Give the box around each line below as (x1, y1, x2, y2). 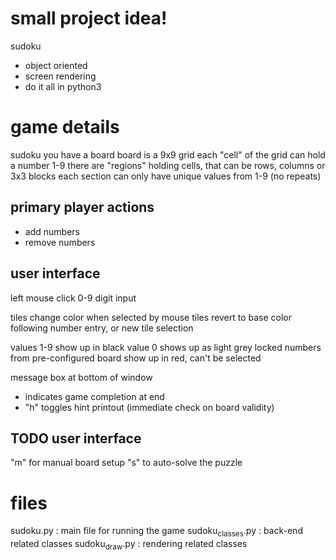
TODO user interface (10, 430, 142, 447)
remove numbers (24, 236, 96, 248)
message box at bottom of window (10, 371, 153, 383)
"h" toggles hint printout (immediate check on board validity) (24, 401, 275, 413)
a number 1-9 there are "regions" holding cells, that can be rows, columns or (10, 159, 326, 171)
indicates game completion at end (24, 390, 165, 402)
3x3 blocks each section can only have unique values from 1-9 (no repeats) (10, 170, 322, 182)
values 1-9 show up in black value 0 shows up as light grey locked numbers (10, 341, 322, 353)
